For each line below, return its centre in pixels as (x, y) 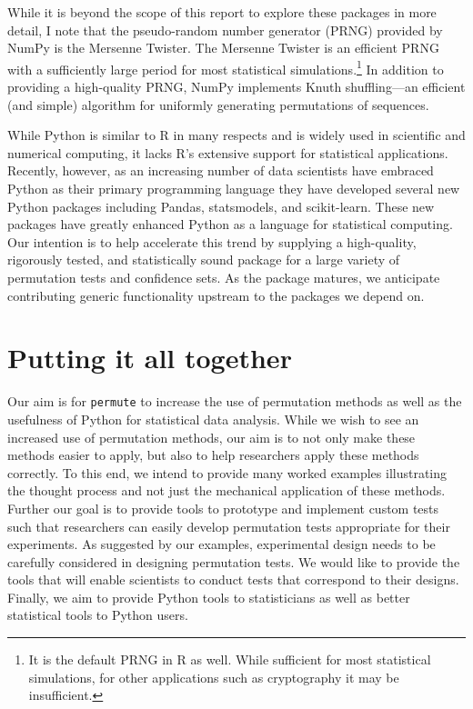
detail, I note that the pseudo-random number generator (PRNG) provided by (225, 30)
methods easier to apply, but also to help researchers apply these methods (213, 455)
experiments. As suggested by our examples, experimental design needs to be (221, 544)
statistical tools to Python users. (98, 615)
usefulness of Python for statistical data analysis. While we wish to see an (213, 419)
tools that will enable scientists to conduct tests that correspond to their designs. (233, 579)
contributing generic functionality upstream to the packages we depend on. (216, 295)
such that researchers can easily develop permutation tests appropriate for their (229, 526)
